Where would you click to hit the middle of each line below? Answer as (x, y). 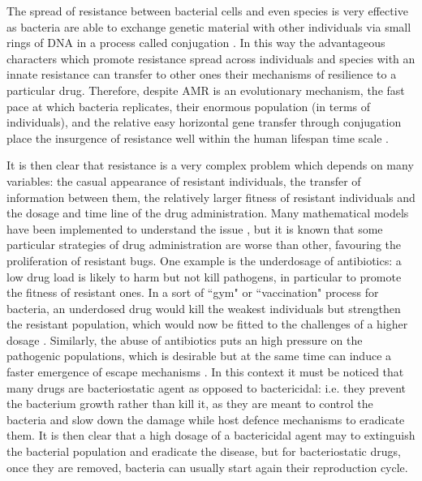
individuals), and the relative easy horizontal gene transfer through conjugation (204, 122)
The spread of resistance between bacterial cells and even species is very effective (207, 11)
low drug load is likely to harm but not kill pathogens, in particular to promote (204, 276)
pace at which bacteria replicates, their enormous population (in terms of (189, 106)
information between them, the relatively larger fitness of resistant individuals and (211, 197)
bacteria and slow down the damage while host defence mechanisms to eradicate (206, 419)
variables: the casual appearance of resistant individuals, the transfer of (184, 180)
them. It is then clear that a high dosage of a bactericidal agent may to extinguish (211, 435)
